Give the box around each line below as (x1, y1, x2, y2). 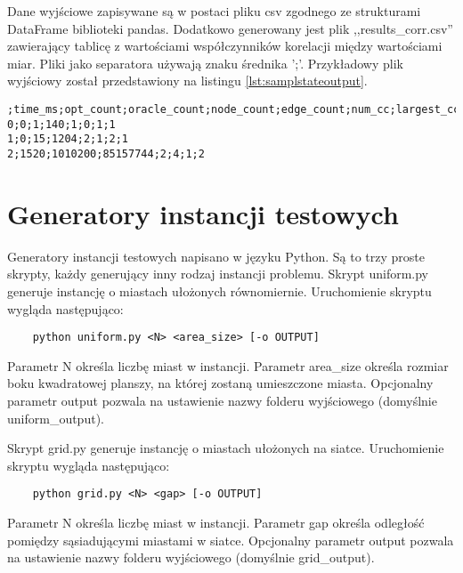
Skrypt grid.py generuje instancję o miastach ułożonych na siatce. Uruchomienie (7, 439, 444, 457)
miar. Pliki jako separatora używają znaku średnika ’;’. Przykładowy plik (7, 53, 403, 72)
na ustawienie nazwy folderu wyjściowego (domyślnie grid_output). (7, 548, 375, 567)
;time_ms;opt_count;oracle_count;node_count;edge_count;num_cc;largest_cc (7, 102, 460, 116)
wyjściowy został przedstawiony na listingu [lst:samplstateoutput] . (7, 71, 368, 90)
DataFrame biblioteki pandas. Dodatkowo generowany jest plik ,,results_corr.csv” (7, 19, 453, 37)
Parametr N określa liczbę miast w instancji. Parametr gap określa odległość (7, 512, 425, 531)
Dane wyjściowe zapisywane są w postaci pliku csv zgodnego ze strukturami (7, 2, 421, 20)
